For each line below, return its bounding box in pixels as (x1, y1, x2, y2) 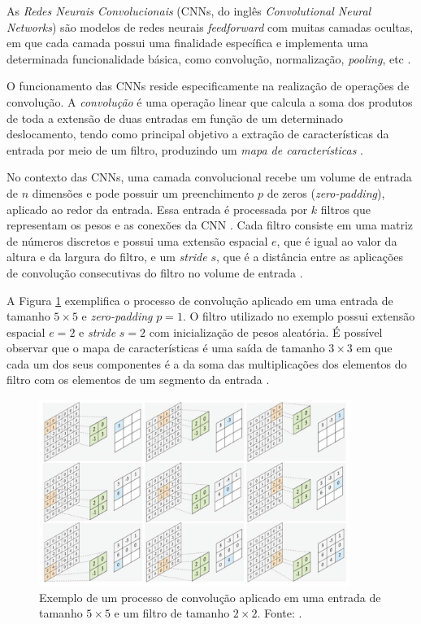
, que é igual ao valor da (276, 232, 397, 249)
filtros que (320, 200, 371, 217)
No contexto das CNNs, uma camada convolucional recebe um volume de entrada (7, 168, 412, 185)
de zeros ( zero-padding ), (267, 184, 385, 201)
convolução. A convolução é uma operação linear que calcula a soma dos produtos (7, 93, 413, 110)
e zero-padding (81, 308, 153, 325)
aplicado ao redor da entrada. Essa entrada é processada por (7, 200, 308, 217)
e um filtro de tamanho (114, 604, 230, 622)
